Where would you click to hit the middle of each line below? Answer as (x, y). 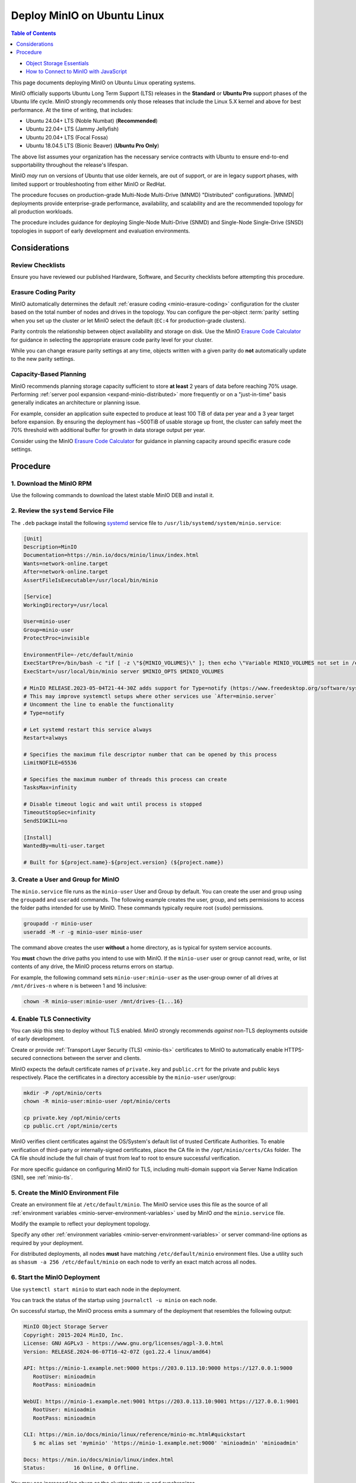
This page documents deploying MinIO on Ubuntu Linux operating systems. (103, 82)
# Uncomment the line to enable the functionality (99, 705)
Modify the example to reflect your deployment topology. (81, 1223)
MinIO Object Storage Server (66, 1327)
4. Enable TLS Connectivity (51, 1019)
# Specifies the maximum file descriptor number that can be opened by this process (150, 754)
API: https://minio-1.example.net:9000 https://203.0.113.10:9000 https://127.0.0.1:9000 (158, 1368)
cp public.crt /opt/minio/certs (71, 1126)
